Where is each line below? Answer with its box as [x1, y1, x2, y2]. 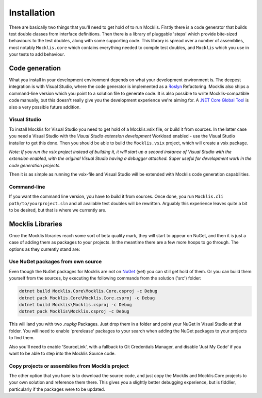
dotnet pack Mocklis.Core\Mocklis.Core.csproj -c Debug [19, 295, 155, 301]
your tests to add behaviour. [9, 52, 65, 57]
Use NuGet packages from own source [9, 258, 102, 265]
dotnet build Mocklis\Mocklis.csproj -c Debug [19, 302, 132, 307]
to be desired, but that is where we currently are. [9, 207, 107, 213]
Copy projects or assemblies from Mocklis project [9, 363, 129, 369]
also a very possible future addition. [9, 104, 81, 110]
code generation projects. [9, 162, 61, 168]
